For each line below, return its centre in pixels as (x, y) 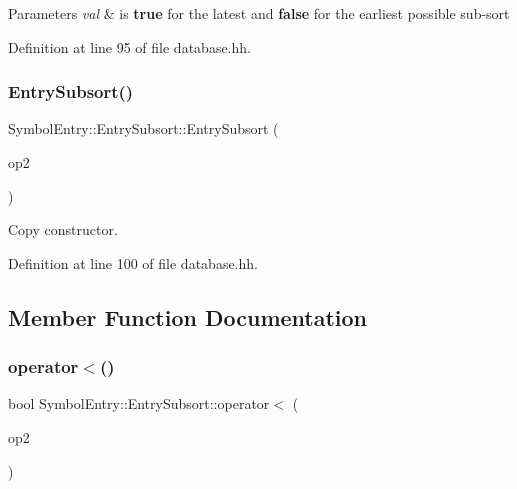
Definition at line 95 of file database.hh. (129, 46)
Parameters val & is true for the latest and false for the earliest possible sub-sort (259, 13)
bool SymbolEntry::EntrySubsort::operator (139, 403)
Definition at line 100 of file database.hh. (133, 262)
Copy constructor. (63, 229)
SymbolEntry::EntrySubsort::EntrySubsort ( (143, 128)
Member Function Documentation (188, 316)
